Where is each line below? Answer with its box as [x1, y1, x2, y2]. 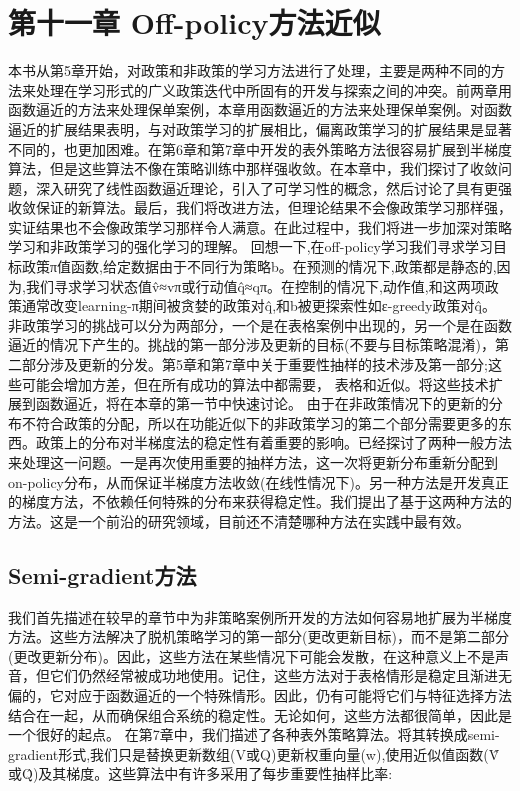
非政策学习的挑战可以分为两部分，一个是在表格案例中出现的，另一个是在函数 [8, 314, 512, 335]
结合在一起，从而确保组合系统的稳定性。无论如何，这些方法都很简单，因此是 [8, 704, 512, 725]
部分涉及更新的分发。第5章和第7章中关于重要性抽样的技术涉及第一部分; [21, 354, 488, 375]
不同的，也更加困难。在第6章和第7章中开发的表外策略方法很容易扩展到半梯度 [8, 138, 512, 159]
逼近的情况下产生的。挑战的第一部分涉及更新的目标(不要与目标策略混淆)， [8, 334, 495, 355]
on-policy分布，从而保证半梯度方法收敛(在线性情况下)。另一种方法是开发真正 [8, 471, 509, 492]
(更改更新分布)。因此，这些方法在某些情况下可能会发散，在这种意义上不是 [8, 645, 495, 666]
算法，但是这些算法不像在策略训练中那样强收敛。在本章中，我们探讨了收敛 [8, 158, 498, 179]
